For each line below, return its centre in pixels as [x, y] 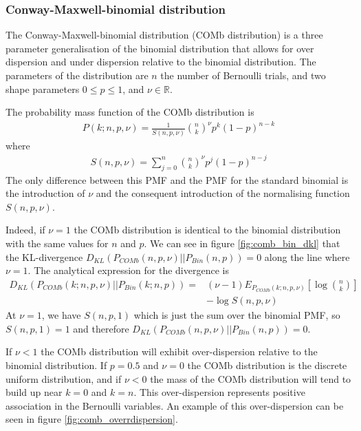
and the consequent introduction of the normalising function [223, 193]
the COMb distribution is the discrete [267, 365]
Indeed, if [25, 230]
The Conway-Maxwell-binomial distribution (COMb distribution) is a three [164, 35]
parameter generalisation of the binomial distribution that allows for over [160, 48]
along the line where [307, 256]
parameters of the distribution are [77, 75]
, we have [61, 315]
